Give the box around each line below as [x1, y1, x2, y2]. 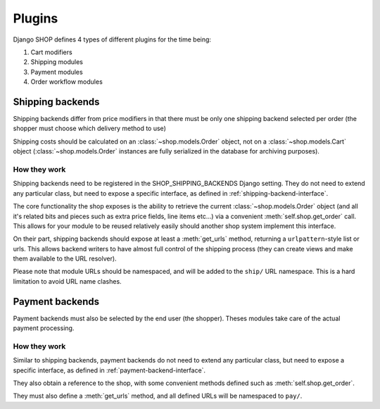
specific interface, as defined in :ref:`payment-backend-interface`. [13, 366, 206, 375]
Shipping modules [30, 58, 84, 66]
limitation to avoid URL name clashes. [13, 277, 122, 285]
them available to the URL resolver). [13, 254, 117, 263]
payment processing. [13, 324, 75, 332]
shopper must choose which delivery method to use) [13, 124, 167, 133]
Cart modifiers [30, 48, 73, 56]
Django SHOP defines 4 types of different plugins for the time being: [13, 35, 211, 44]
